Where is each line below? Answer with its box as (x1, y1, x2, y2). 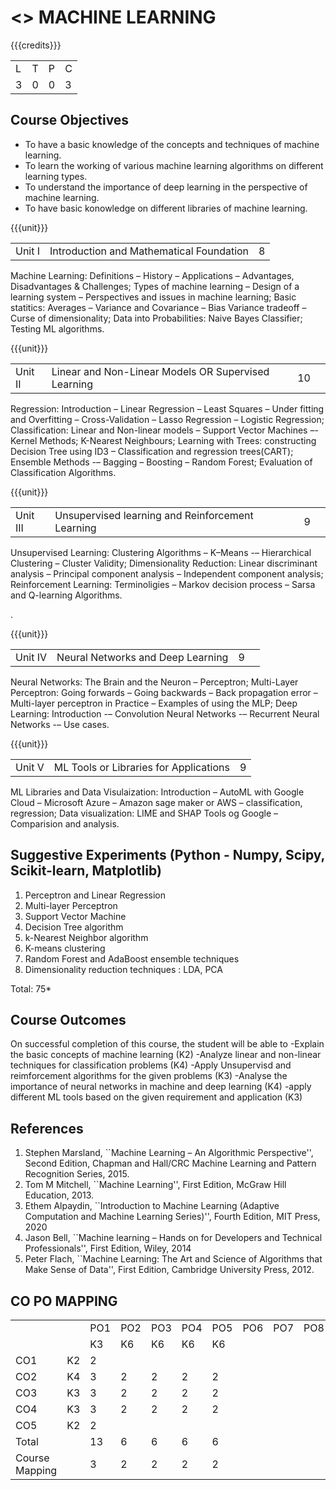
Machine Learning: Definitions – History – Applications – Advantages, (10, 269, 295, 281)
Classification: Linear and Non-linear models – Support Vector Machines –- (10, 424, 319, 436)
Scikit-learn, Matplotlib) (10, 862, 162, 880)
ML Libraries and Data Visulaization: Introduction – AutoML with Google (10, 786, 305, 798)
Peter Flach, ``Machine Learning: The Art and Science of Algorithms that (24, 1253, 323, 1265)
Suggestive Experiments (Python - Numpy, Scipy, (10, 847, 325, 864)
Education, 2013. (24, 1189, 95, 1201)
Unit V (15, 760, 45, 774)
